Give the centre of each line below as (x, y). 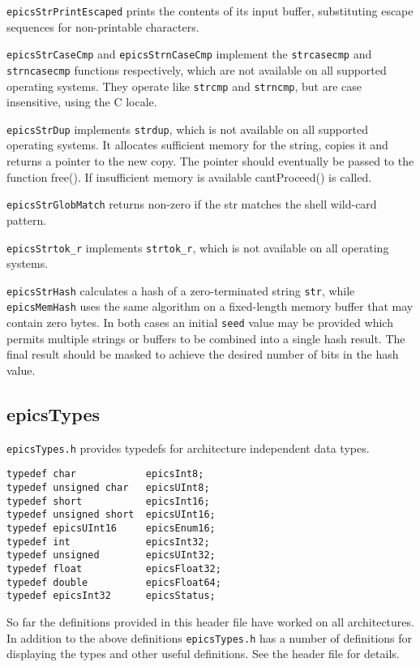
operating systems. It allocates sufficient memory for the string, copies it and (197, 145)
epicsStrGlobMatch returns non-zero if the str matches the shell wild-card (192, 204)
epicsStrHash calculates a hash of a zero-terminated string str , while (181, 290)
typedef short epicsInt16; (108, 501)
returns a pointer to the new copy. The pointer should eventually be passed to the (210, 161)
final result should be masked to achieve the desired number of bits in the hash (203, 354)
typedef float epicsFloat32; (114, 568)
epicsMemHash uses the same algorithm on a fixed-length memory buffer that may (210, 306)
